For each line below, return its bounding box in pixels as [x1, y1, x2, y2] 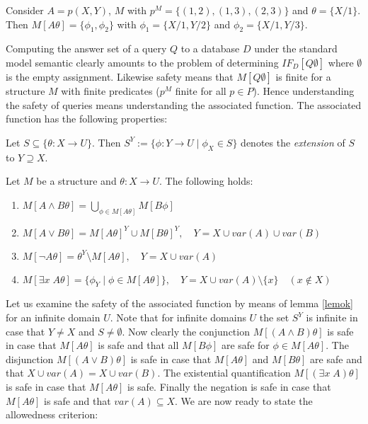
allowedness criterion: [6, 407, 98, 422]
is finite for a [275, 69, 331, 84]
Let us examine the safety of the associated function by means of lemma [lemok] [6, 296, 353, 311]
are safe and [310, 351, 362, 366]
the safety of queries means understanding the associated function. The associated [6, 97, 362, 112]
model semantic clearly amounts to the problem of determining [6, 55, 279, 69]
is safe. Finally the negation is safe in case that [127, 379, 331, 394]
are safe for [221, 338, 270, 353]
